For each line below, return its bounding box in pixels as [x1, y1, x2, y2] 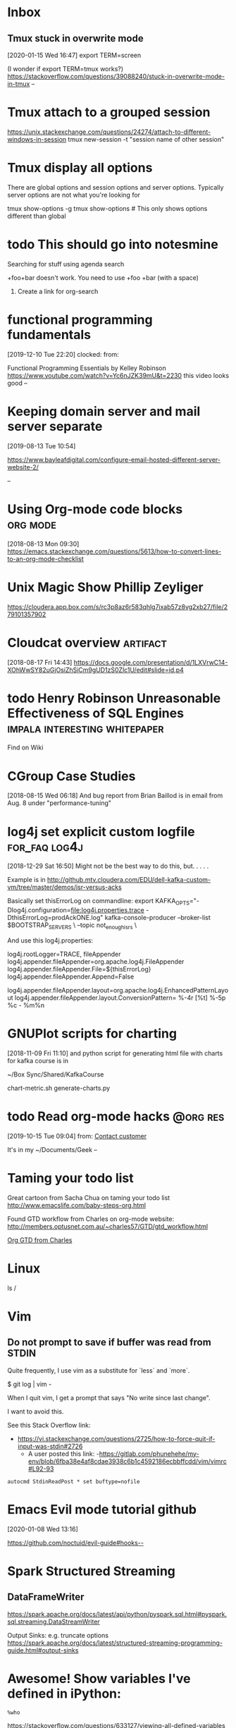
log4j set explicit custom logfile [7, 823, 195, 840]
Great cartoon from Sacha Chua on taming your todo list [7, 1193, 170, 1202]
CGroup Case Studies [7, 768, 136, 784]
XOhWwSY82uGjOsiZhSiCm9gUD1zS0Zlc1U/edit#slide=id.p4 [7, 666, 185, 674]
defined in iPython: [7, 1686, 122, 1701]
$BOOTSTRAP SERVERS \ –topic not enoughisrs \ [7, 921, 137, 931]
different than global [7, 212, 66, 220]
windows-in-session [7, 135, 67, 143]
